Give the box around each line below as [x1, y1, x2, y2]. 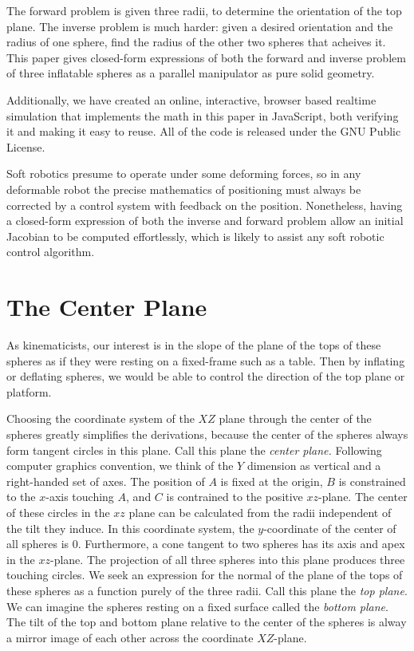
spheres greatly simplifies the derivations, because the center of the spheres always [6, 426, 408, 442]
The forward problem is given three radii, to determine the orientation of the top [6, 2, 402, 18]
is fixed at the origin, [220, 472, 323, 489]
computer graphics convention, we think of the [6, 457, 234, 474]
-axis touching [45, 488, 114, 505]
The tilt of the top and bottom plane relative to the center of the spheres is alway [6, 614, 407, 630]
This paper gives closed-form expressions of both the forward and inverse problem [6, 49, 406, 65]
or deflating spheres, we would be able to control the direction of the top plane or [6, 368, 405, 385]
